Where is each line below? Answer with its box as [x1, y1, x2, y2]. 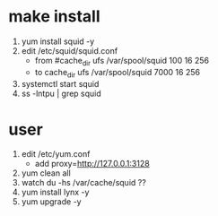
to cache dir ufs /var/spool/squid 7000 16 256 [34, 66, 201, 80]
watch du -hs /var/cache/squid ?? [21, 177, 147, 188]
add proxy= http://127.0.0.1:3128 [34, 159, 150, 169]
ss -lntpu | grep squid [21, 88, 102, 99]
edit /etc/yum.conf [21, 149, 91, 160]
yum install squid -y [21, 36, 95, 47]
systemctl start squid [21, 78, 100, 89]
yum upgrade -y [21, 196, 82, 207]
